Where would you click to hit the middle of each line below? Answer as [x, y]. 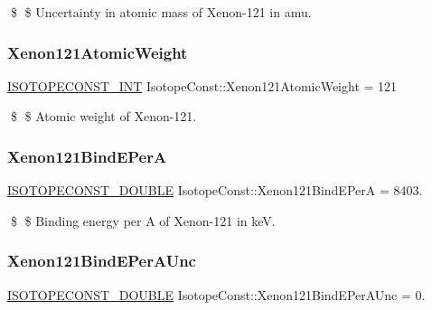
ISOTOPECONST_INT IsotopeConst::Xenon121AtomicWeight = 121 [202, 85]
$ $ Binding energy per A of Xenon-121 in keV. [143, 220]
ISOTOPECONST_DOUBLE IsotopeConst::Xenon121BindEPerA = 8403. [215, 190]
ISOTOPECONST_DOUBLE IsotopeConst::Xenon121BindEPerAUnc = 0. [216, 294]
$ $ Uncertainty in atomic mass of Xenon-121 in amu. [161, 12]
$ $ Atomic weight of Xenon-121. [103, 116]
